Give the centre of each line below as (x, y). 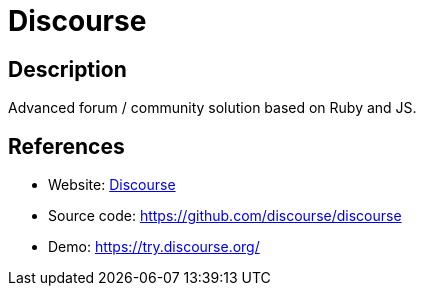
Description (67, 69)
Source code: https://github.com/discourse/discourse (225, 216)
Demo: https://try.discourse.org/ (154, 247)
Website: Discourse (112, 185)
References (66, 146)
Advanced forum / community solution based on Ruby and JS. (212, 108)
